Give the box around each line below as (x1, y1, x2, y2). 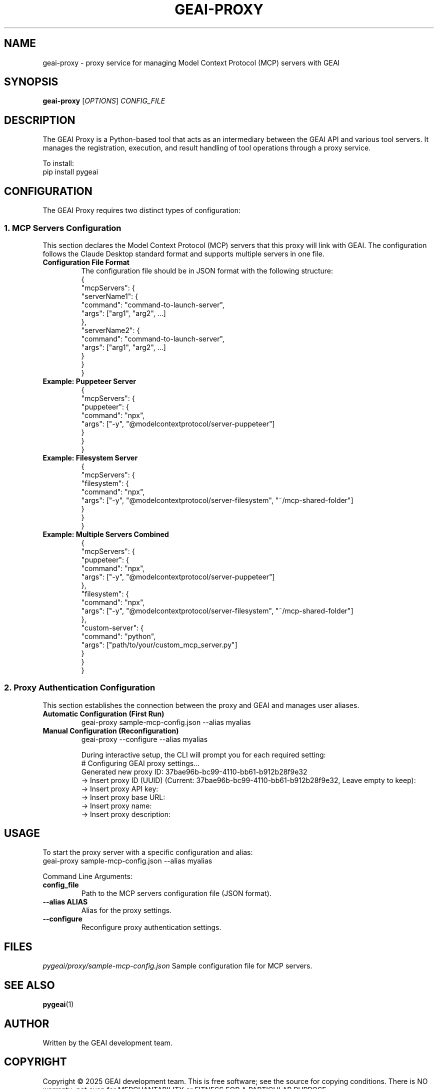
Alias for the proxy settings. (81, 906, 172, 915)
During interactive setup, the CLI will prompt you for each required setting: (81, 750, 326, 759)
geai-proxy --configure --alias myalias (81, 734, 208, 743)
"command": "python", (81, 631, 156, 640)
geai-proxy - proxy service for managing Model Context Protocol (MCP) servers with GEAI (42, 58, 340, 67)
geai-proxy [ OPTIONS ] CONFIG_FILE (42, 96, 165, 105)
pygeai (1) (42, 1000, 74, 1009)
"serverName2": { (81, 325, 140, 334)
